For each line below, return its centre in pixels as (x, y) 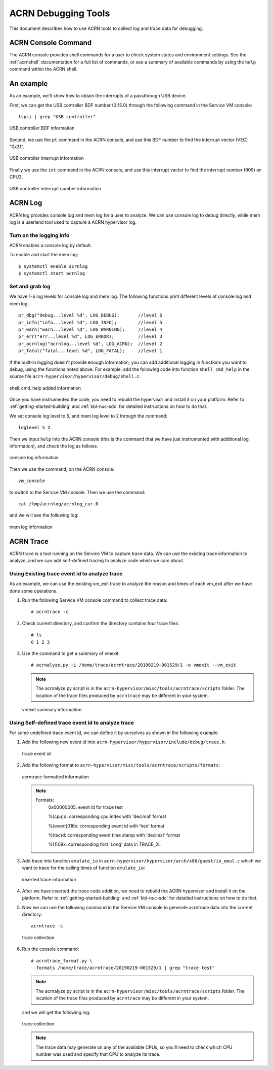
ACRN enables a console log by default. (51, 246)
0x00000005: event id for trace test (86, 807)
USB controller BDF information (42, 128)
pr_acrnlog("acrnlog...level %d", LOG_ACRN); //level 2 (90, 343)
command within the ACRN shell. (43, 69)
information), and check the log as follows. (54, 446)
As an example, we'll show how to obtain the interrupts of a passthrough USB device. (98, 96)
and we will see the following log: (44, 515)
